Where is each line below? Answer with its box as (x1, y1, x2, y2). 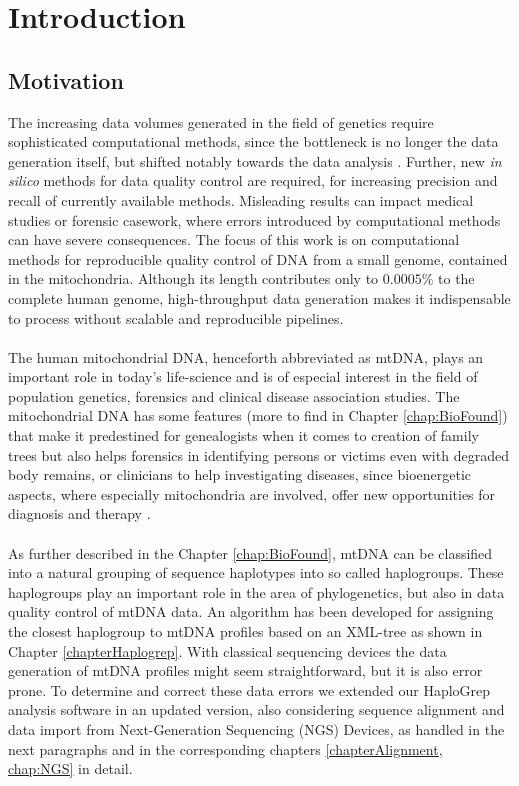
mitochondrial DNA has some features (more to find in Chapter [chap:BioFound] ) (8, 405, 508, 426)
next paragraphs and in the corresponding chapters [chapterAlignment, (8, 738, 443, 759)
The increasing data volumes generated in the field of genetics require (8, 111, 434, 132)
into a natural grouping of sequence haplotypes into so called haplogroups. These (8, 562, 504, 583)
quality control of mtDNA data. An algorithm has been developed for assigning (8, 601, 494, 622)
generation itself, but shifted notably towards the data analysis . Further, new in (8, 150, 502, 171)
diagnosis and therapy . (8, 503, 151, 524)
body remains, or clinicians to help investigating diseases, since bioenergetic (8, 464, 472, 485)
